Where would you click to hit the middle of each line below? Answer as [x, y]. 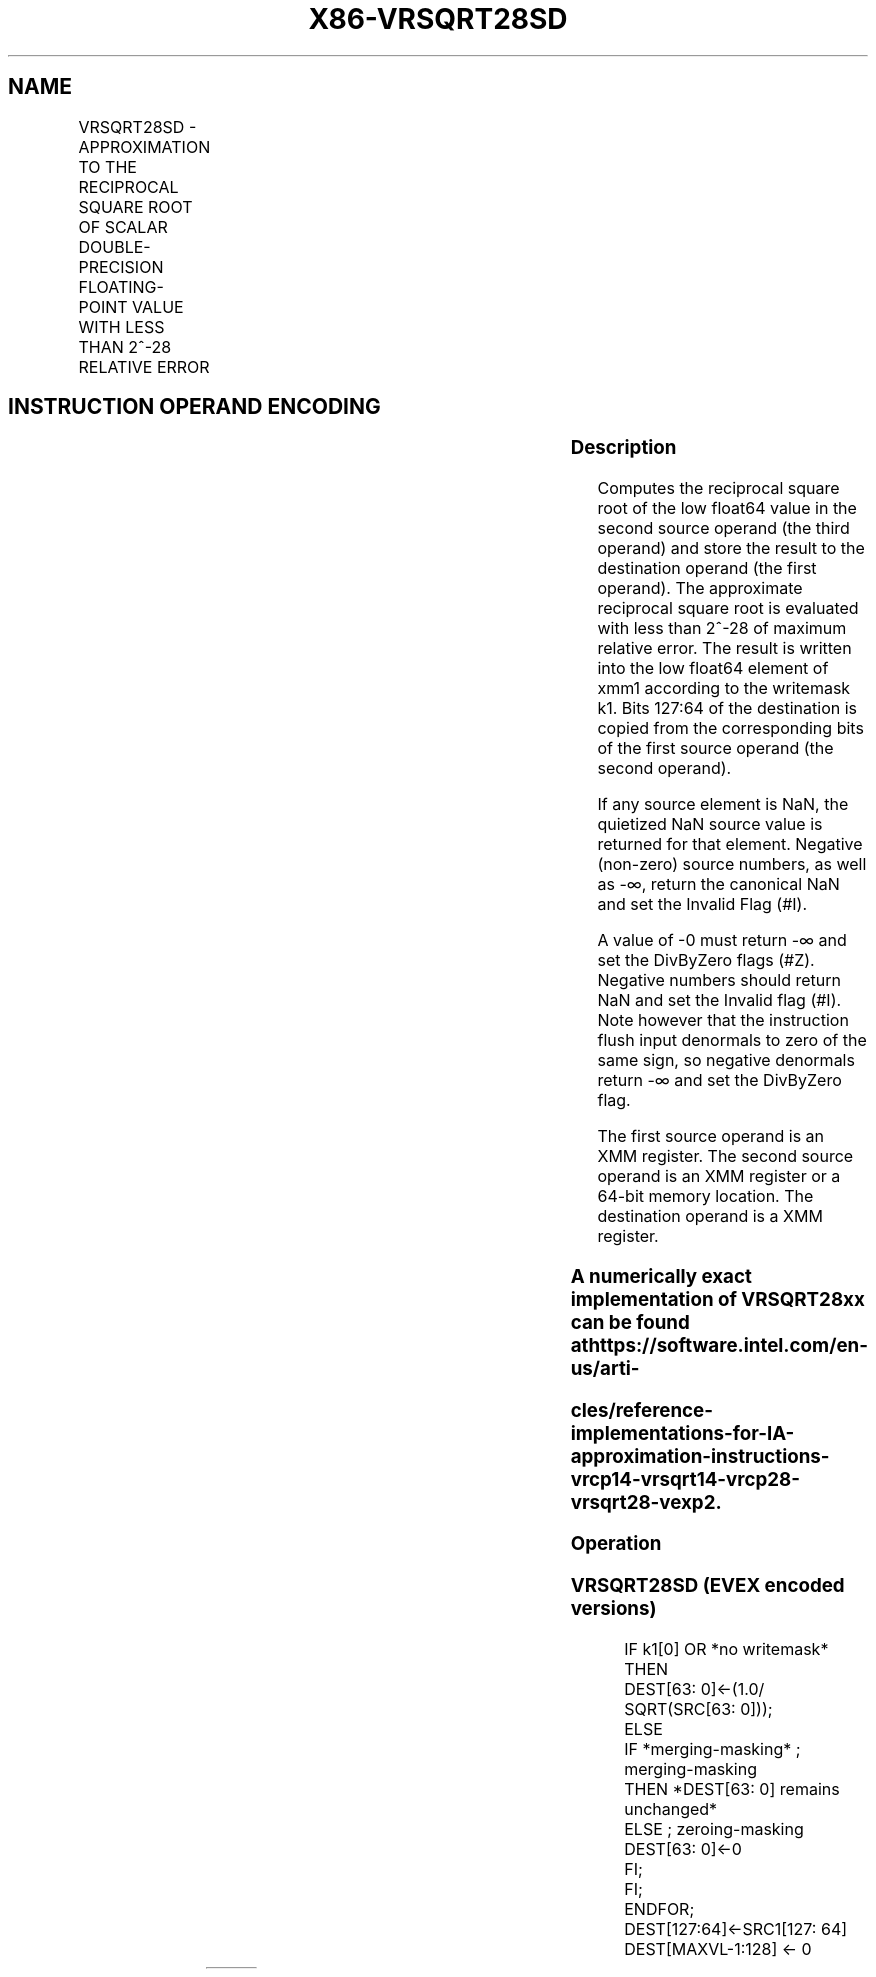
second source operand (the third [723, 528]
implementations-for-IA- [682, 1433]
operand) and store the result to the [731, 548]
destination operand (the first [707, 568]
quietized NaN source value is [710, 824]
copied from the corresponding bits [730, 728]
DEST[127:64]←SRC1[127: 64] [736, 1928]
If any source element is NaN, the [723, 804]
